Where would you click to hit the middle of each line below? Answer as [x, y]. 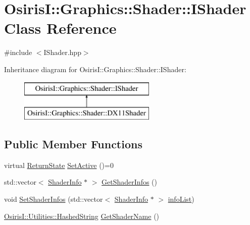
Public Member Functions [73, 144]
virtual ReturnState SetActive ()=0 [59, 165]
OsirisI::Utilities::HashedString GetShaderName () [82, 216]
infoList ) [181, 199]
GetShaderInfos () [130, 182]
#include [18, 52]
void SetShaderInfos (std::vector [54, 199]
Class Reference [60, 28]
